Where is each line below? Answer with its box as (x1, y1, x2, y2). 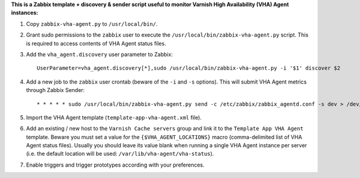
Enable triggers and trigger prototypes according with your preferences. (26, 161, 205, 168)
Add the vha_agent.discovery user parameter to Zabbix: (26, 51, 173, 58)
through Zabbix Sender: (26, 87, 85, 94)
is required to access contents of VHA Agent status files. (26, 40, 166, 47)
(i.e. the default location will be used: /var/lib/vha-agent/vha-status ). (26, 150, 214, 158)
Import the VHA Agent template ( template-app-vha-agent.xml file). (26, 114, 202, 121)
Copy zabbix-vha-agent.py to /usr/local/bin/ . (26, 20, 158, 27)
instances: (11, 9, 38, 16)
